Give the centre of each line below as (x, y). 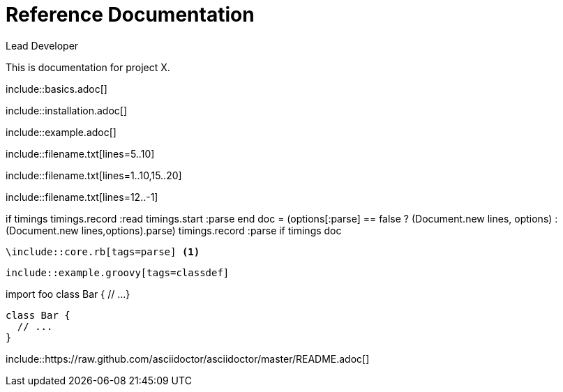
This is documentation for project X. (88, 67)
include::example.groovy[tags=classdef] (118, 272)
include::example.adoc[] (61, 132)
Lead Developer (42, 45)
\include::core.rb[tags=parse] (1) (103, 251)
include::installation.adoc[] (67, 110)
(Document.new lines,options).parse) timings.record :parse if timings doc (174, 230)
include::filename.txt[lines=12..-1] (82, 197)
